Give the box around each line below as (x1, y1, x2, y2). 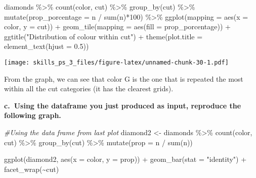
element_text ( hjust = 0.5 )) (4, 41, 89, 51)
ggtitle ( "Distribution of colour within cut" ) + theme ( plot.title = (4, 31, 203, 41)
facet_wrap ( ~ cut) (4, 163, 59, 174)
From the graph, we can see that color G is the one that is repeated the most (4, 73, 243, 84)
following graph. (4, 110, 61, 121)
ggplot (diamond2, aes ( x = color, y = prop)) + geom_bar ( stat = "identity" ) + (4, 154, 247, 164)
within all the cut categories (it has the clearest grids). (4, 83, 174, 94)
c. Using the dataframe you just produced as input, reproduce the (4, 100, 241, 110)
